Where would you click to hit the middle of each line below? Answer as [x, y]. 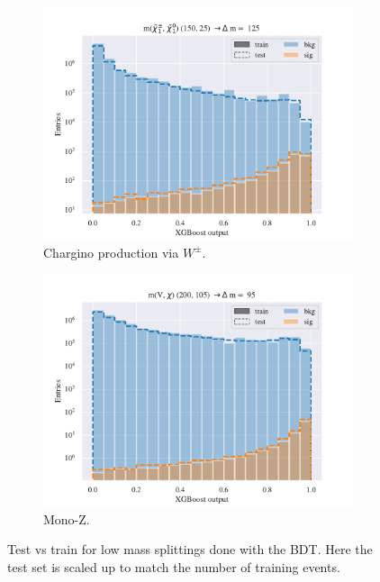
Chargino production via [111, 252]
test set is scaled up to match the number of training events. [174, 566]
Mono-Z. [67, 518]
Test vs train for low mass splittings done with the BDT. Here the [190, 549]
